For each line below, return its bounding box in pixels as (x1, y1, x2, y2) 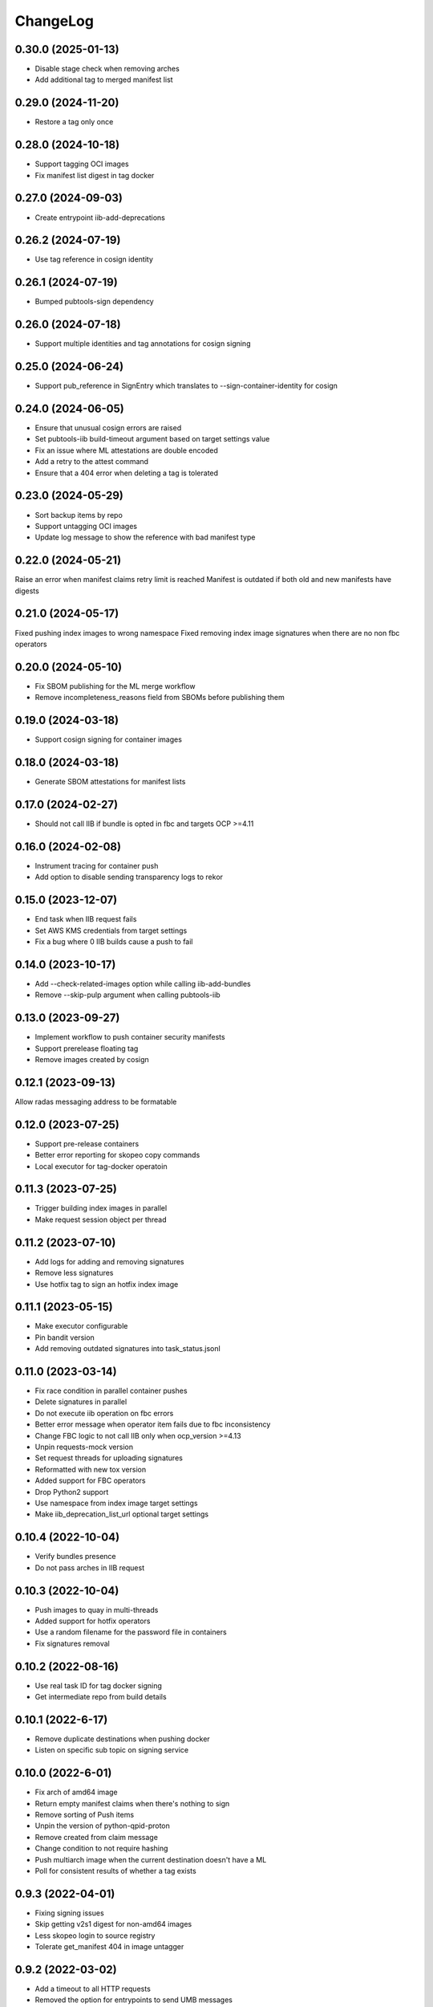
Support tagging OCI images (34, 159, 129, 169)
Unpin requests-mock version (34, 1442, 134, 1452)
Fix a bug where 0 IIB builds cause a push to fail (34, 936, 193, 947)
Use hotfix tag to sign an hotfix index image (34, 1279, 179, 1288)
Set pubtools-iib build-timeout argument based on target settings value (34, 434, 270, 444)
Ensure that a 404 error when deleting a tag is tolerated (34, 468, 219, 478)
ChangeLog (14, 12, 94, 30)
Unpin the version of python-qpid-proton (34, 1821, 170, 1830)
